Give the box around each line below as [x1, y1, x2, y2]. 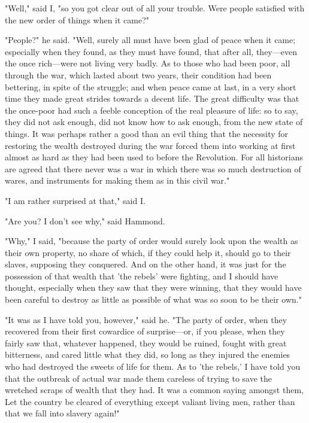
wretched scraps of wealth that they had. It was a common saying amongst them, [5, 384, 304, 396]
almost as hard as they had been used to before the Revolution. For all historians [5, 151, 304, 163]
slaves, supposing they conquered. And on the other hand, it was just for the [5, 258, 286, 270]
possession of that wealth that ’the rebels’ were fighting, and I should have [5, 269, 278, 282]
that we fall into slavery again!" [5, 407, 120, 419]
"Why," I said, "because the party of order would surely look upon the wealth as [5, 235, 298, 247]
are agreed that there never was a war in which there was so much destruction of [5, 162, 301, 175]
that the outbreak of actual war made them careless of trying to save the [5, 372, 272, 384]
